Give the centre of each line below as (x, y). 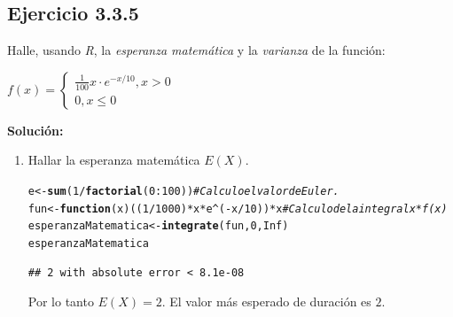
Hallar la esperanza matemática (114, 160)
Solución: (35, 130)
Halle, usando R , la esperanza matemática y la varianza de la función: (196, 50)
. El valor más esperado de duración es (266, 302)
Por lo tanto (61, 302)
